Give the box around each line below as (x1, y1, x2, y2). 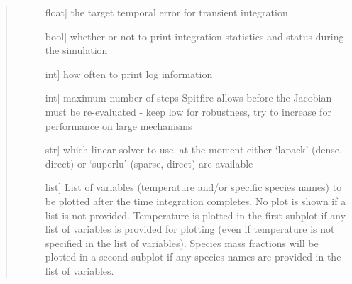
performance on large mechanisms (45, 118, 192, 133)
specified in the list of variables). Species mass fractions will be (45, 235, 319, 250)
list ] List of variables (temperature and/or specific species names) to (45, 180, 342, 195)
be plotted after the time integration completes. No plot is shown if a (45, 193, 346, 208)
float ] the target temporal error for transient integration (45, 5, 288, 19)
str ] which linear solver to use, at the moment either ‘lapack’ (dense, (45, 142, 342, 157)
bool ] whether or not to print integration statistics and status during (45, 28, 344, 43)
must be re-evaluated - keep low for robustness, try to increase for (45, 104, 331, 119)
